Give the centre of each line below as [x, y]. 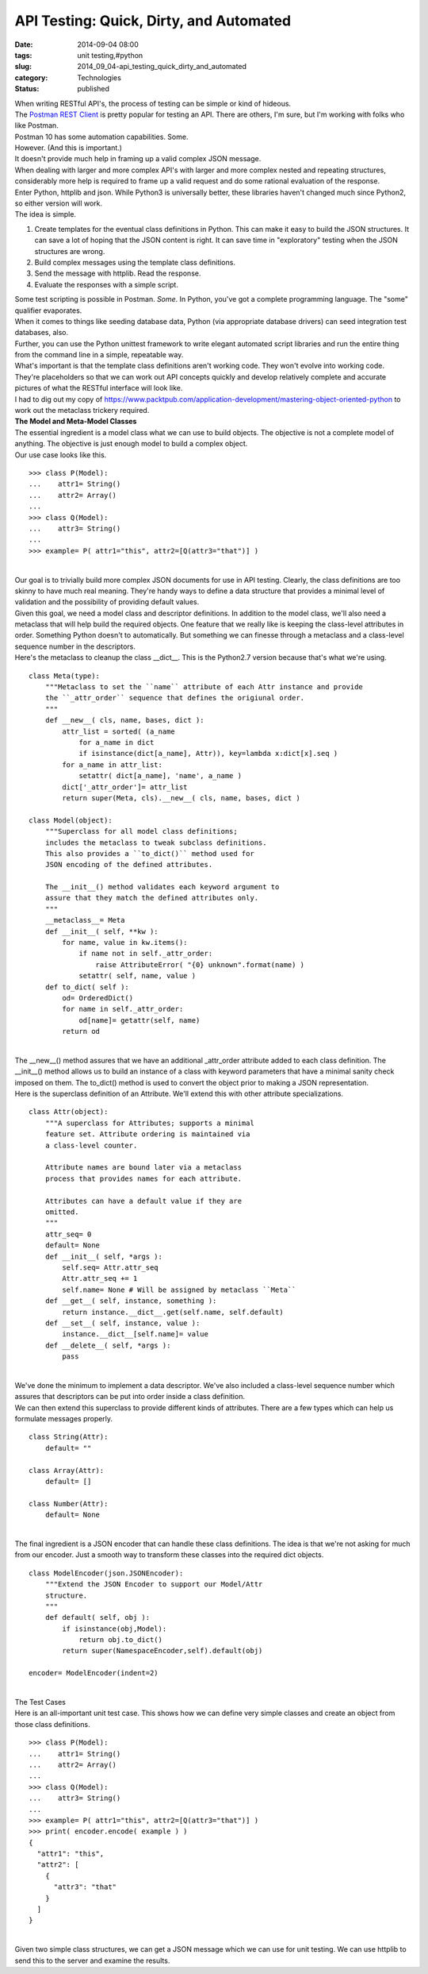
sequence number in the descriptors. [75, 646]
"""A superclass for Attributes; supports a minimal [150, 1123]
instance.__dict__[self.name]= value [136, 1334]
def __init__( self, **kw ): [101, 931]
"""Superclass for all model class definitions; [141, 831]
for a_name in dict [117, 742]
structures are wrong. [70, 251]
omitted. [62, 1212]
